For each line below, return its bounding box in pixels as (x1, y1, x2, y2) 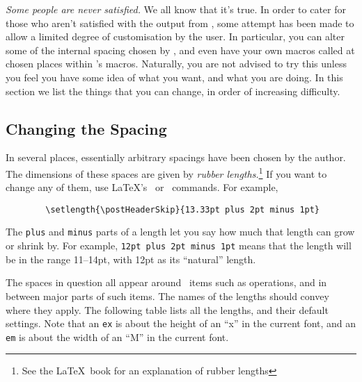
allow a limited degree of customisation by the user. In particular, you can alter (6, 29, 345, 44)
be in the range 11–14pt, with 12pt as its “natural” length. (6, 251, 256, 266)
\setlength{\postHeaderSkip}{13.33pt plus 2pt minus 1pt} (45, 204, 320, 215)
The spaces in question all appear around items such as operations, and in (6, 275, 327, 290)
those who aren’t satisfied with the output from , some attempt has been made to (6, 15, 354, 30)
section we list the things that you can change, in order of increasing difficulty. (6, 83, 340, 98)
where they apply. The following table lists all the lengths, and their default (6, 302, 329, 317)
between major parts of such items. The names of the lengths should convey (6, 288, 329, 303)
